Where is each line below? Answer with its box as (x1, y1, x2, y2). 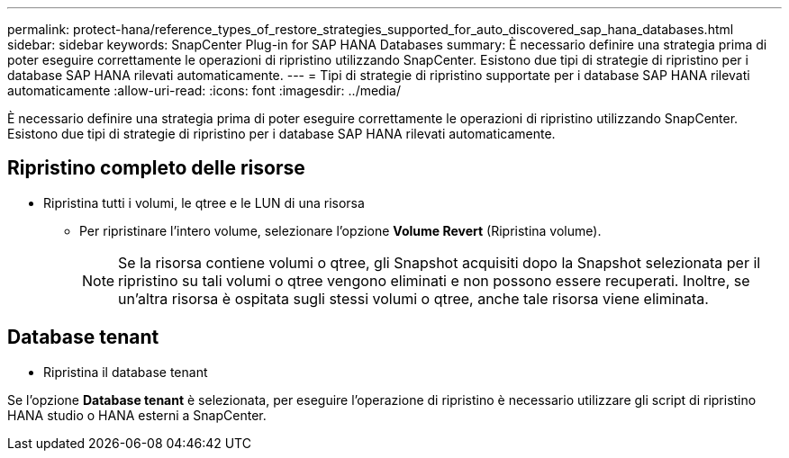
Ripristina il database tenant (43, 364, 208, 380)
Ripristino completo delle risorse (7, 157, 305, 180)
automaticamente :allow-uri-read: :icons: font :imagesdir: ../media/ (7, 83, 401, 98)
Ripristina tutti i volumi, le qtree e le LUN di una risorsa (43, 194, 365, 211)
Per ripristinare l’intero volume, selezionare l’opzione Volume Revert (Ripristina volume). (79, 222, 602, 238)
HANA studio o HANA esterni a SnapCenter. (7, 407, 267, 423)
